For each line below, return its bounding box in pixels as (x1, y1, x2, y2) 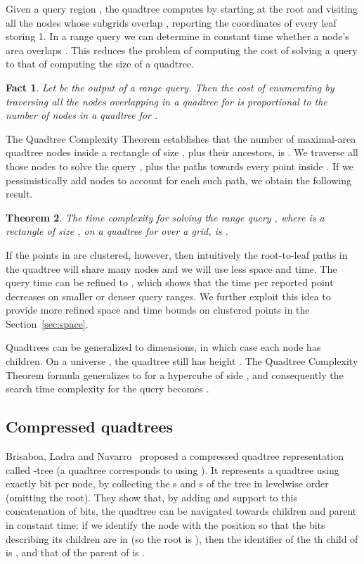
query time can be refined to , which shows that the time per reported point (6, 275, 334, 290)
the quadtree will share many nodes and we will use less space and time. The (6, 261, 337, 276)
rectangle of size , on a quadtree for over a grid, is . (6, 224, 228, 238)
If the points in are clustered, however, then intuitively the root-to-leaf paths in (6, 247, 348, 262)
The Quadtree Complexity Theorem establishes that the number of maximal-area (6, 131, 356, 146)
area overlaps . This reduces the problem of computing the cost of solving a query (6, 42, 358, 57)
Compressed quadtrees (6, 416, 174, 437)
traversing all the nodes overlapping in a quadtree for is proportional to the (6, 94, 327, 108)
